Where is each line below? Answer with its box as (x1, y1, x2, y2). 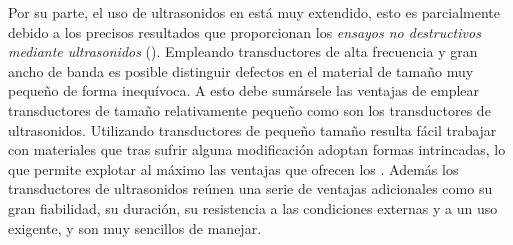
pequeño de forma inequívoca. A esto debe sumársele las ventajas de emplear (8, 80, 480, 101)
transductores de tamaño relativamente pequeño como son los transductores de (8, 99, 491, 120)
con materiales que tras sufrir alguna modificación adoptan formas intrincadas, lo (8, 139, 506, 160)
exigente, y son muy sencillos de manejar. (8, 217, 262, 238)
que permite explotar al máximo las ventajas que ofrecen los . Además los (8, 158, 459, 179)
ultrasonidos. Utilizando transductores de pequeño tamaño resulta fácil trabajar (8, 119, 497, 140)
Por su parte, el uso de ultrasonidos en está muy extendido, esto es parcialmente (8, 2, 501, 22)
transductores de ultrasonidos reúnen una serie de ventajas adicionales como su (8, 178, 493, 199)
